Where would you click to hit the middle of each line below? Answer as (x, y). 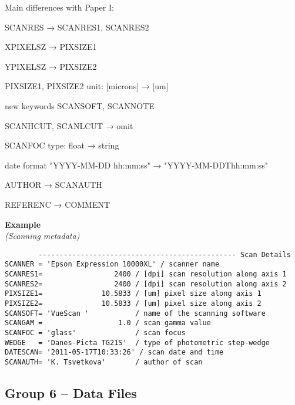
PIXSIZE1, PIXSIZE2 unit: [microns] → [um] (87, 86)
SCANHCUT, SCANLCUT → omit (69, 125)
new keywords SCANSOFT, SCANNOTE (80, 105)
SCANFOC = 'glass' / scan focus (95, 333)
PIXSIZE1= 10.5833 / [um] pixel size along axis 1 (133, 294)
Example (23, 224)
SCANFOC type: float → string (62, 145)
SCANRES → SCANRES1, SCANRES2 (77, 27)
